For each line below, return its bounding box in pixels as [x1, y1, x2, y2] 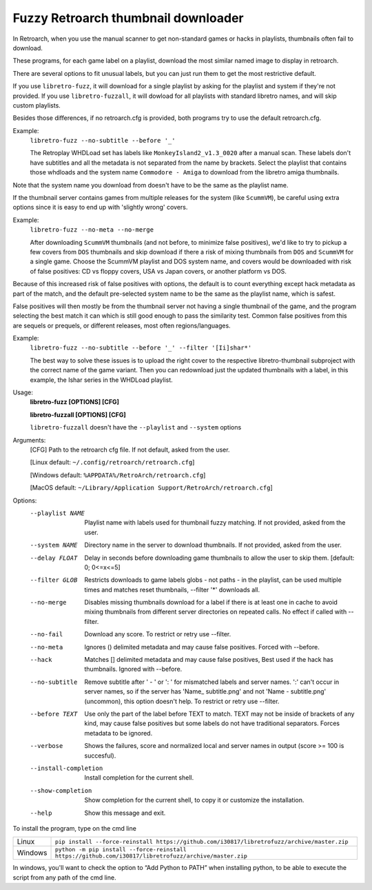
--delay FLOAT [30, 554, 78, 562]
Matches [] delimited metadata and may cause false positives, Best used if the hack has [84, 656, 333, 664]
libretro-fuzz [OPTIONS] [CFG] [30, 398, 120, 406]
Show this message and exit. [84, 809, 166, 817]
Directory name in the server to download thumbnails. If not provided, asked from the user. [84, 541, 342, 549]
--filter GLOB [30, 576, 78, 584]
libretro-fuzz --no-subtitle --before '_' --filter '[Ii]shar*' [30, 344, 252, 352]
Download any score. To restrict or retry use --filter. [84, 630, 231, 638]
